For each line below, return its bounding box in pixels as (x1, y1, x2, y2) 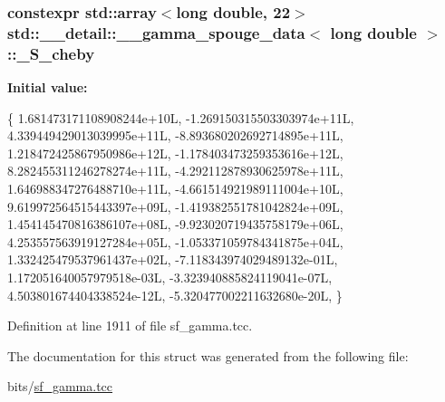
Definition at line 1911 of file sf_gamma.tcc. (7, 316, 253, 335)
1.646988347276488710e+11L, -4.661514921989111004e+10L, (7, 179, 343, 198)
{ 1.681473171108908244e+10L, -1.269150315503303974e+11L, (7, 108, 354, 127)
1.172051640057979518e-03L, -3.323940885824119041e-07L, (7, 268, 333, 286)
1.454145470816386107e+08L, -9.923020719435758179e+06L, (7, 215, 343, 234)
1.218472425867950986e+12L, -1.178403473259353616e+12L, (7, 143, 343, 162)
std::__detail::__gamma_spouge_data (7, 21, 305, 43)
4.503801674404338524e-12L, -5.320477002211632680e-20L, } (7, 285, 343, 304)
